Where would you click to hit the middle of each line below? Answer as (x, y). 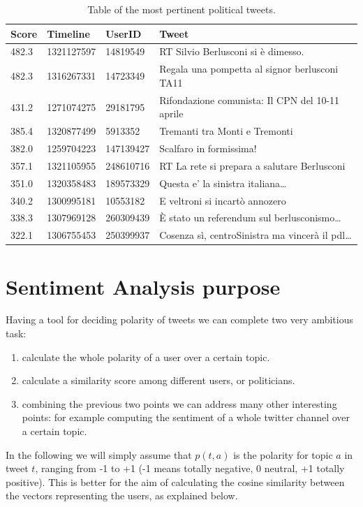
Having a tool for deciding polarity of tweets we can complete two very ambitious (180, 319)
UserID (124, 33)
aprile (171, 113)
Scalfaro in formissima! (208, 148)
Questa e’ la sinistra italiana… (223, 183)
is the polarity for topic (283, 454)
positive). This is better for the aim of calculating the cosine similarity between (175, 482)
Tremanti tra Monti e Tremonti (226, 131)
